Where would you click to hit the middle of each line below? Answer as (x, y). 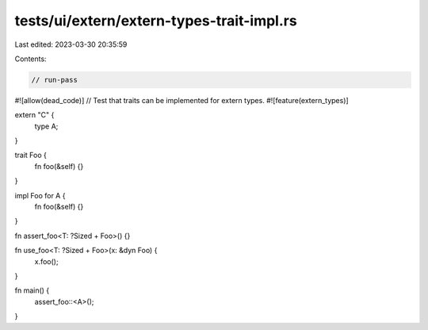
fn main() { (32, 290)
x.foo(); (46, 261)
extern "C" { (34, 115)
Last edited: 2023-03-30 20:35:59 (71, 44)
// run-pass (55, 80)
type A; (46, 126)
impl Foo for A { (40, 195)
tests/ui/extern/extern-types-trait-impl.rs (156, 21)
